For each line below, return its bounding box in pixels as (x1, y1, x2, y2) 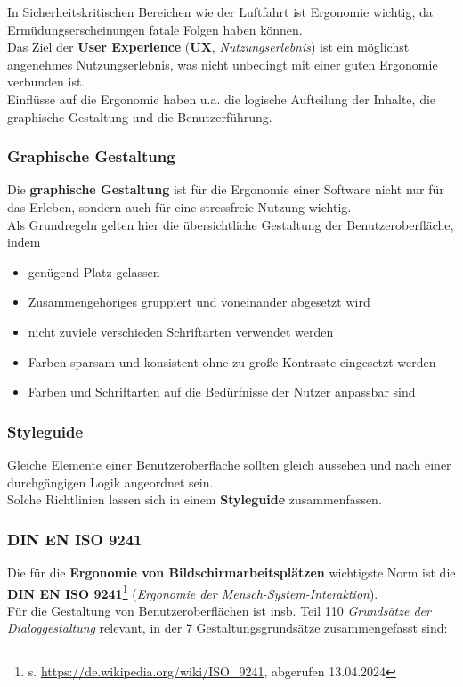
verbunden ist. (7, 72, 85, 91)
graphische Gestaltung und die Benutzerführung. (7, 107, 272, 126)
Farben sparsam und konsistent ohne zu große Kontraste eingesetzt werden (28, 352, 436, 371)
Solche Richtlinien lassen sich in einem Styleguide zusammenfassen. (7, 490, 382, 509)
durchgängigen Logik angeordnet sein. (7, 472, 214, 491)
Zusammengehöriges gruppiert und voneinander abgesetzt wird (28, 292, 370, 311)
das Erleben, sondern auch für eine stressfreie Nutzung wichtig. (7, 197, 352, 216)
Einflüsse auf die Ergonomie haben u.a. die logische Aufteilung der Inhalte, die (7, 89, 436, 108)
